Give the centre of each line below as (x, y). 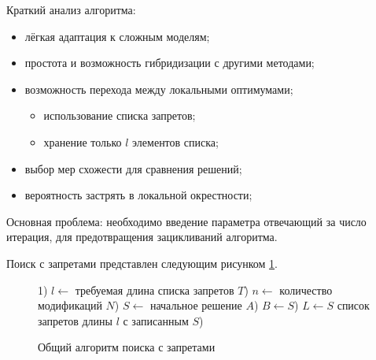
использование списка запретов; (120, 115)
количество (306, 289)
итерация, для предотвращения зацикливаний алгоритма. (142, 237)
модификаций (70, 305)
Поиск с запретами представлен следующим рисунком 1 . (142, 263)
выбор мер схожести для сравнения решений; (133, 168)
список (353, 305)
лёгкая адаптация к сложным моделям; (117, 36)
